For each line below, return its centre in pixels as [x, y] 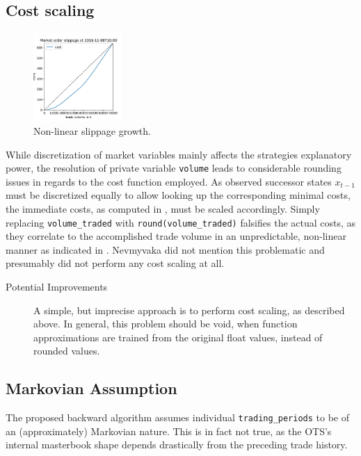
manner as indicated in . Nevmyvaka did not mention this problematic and [165, 249]
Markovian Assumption [91, 388]
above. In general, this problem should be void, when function [166, 324]
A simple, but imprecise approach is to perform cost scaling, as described [189, 310]
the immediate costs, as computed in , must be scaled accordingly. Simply [163, 209]
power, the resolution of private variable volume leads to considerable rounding [174, 168]
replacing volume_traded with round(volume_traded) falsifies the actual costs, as [181, 222]
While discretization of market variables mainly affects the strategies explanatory [179, 154]
